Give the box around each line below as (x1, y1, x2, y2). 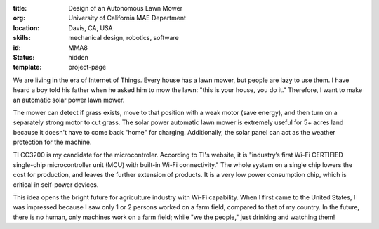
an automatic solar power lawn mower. (13, 96, 125, 104)
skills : (13, 34, 31, 42)
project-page (68, 63, 107, 72)
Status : (13, 53, 35, 61)
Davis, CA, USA (68, 23, 114, 32)
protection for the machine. (13, 138, 92, 147)
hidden (68, 53, 89, 61)
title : (13, 4, 27, 12)
